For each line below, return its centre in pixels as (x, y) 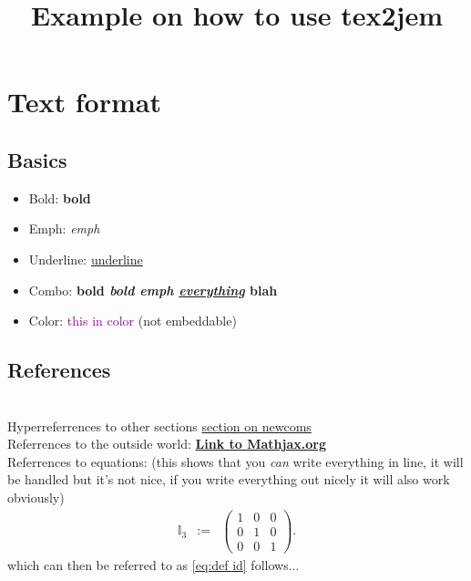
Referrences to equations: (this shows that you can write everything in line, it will (235, 461)
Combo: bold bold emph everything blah (153, 290)
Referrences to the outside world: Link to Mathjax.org (167, 444)
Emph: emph (64, 228)
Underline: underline (86, 259)
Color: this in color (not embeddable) (133, 321)
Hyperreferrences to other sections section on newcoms (159, 425)
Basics (37, 159)
